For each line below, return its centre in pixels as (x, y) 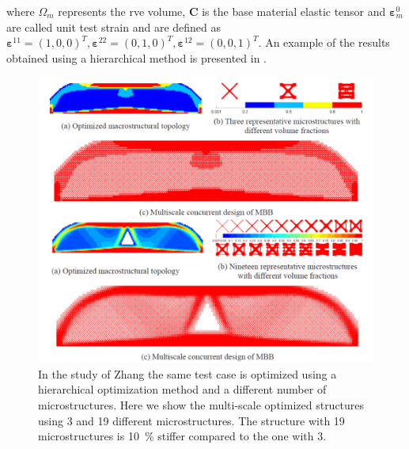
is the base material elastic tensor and (294, 11)
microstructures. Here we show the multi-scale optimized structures (201, 404)
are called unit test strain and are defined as (114, 27)
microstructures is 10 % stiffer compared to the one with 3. (182, 436)
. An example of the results (324, 42)
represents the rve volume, (122, 11)
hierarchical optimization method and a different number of (182, 389)
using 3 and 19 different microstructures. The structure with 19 (191, 420)
